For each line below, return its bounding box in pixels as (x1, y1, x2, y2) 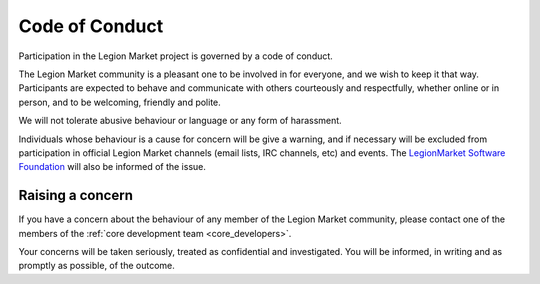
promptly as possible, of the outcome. (18, 260, 175, 272)
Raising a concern (18, 187, 134, 204)
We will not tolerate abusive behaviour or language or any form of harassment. (18, 115, 342, 127)
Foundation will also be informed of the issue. (18, 161, 207, 173)
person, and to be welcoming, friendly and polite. (18, 96, 222, 108)
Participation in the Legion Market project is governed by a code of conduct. (18, 50, 334, 62)
